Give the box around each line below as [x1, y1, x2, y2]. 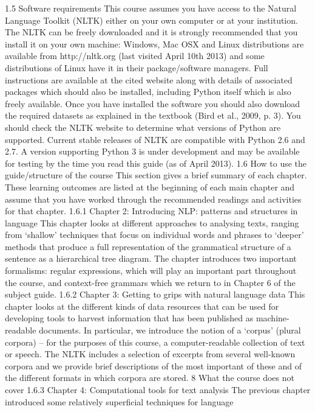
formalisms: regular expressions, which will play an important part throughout [5, 264, 297, 277]
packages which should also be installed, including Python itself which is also [5, 85, 291, 98]
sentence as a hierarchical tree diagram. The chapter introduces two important [5, 252, 297, 265]
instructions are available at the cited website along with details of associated [5, 73, 293, 86]
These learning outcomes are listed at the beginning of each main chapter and [5, 180, 295, 193]
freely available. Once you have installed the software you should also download [5, 97, 300, 110]
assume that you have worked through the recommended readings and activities [5, 192, 302, 205]
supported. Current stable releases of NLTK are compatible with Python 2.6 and [5, 133, 305, 145]
